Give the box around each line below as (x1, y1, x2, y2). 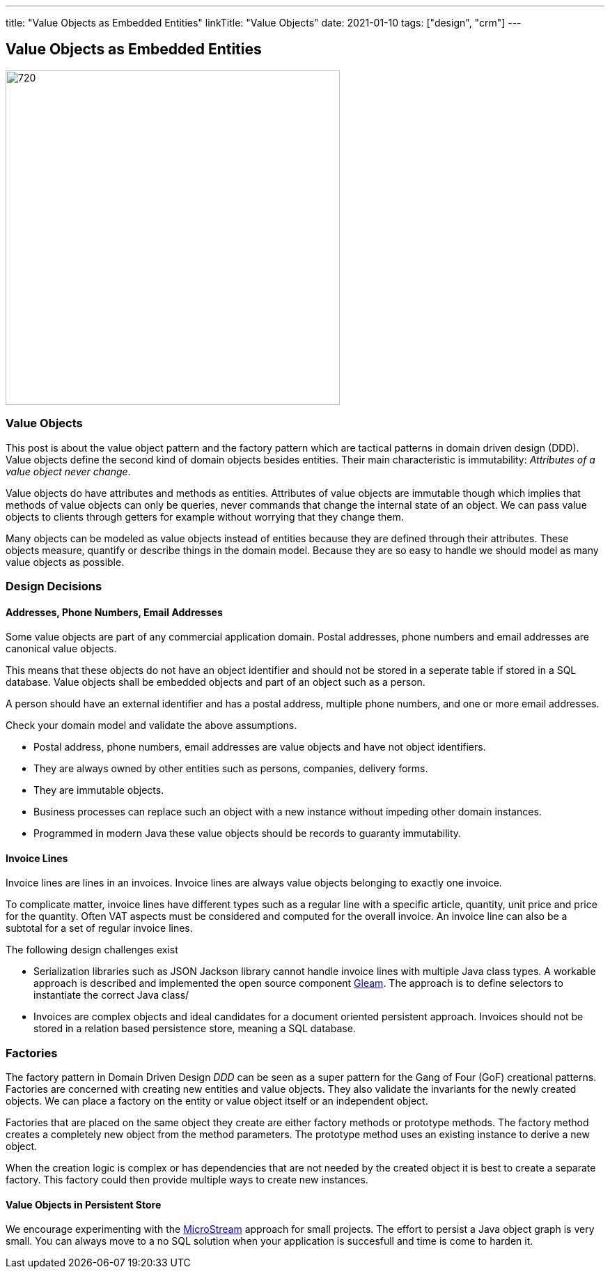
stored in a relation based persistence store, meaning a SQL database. (33, 1022, 356, 1035)
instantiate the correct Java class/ (33, 989, 189, 1001)
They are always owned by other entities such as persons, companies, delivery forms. (33, 762, 428, 775)
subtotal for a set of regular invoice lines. (6, 922, 193, 935)
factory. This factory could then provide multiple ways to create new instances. (6, 1174, 368, 1186)
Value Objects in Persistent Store (6, 1198, 162, 1211)
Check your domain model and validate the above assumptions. (6, 719, 297, 732)
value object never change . (6, 465, 131, 477)
